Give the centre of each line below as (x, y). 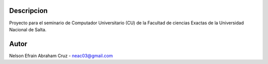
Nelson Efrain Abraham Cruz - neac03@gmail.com (61, 56)
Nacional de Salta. (28, 29)
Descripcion (29, 11)
